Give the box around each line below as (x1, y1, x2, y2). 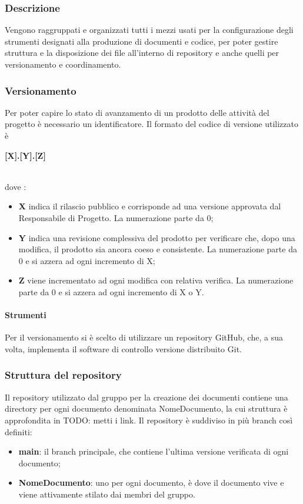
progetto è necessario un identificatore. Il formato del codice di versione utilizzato (5, 118, 298, 130)
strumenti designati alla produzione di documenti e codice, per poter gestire (5, 35, 278, 47)
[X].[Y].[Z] (5, 149, 46, 161)
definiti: (5, 425, 32, 438)
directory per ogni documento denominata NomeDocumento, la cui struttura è (5, 402, 288, 415)
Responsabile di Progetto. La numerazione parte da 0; (18, 211, 214, 223)
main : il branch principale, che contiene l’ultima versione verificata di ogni (18, 445, 289, 458)
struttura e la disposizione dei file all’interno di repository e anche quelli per (5, 46, 279, 59)
